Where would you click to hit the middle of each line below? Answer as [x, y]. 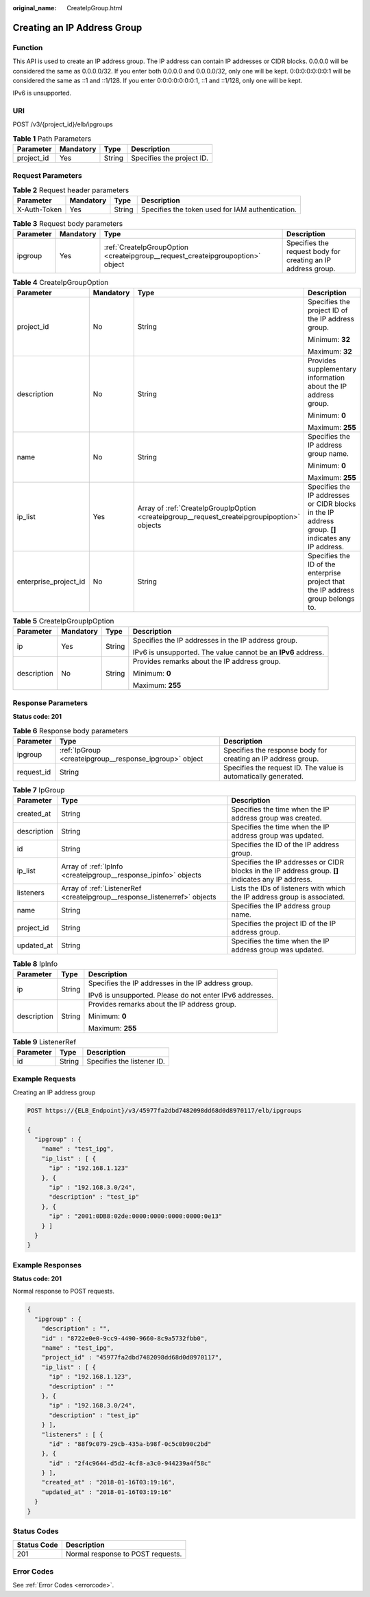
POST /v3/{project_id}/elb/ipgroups [63, 124]
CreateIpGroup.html [95, 8]
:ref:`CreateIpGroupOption [146, 247]
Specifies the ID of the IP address [285, 845]
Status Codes [36, 1531]
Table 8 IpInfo [35, 963]
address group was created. [276, 818]
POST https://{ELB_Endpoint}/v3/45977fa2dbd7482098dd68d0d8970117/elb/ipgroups [164, 1110]
